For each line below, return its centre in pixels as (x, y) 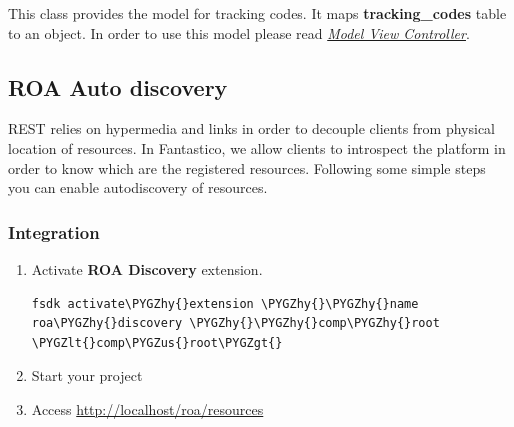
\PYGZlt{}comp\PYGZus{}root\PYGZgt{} (157, 342)
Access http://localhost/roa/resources (147, 408)
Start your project (87, 375)
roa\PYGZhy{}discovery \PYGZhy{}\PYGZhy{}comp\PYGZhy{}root (235, 323)
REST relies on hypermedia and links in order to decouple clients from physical (252, 128)
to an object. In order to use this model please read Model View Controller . (239, 32)
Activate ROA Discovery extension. (147, 268)
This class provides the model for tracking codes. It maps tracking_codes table (257, 13)
